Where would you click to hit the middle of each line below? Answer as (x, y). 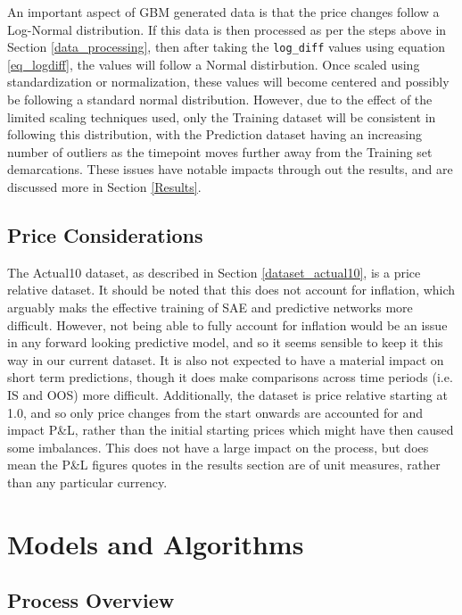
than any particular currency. (87, 482)
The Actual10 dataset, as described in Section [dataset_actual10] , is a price (214, 272)
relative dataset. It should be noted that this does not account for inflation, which (231, 290)
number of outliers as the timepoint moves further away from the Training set (220, 151)
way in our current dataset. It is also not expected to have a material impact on (226, 359)
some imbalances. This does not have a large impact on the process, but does (218, 447)
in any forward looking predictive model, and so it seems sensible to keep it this (225, 342)
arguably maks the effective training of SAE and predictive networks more (210, 307)
